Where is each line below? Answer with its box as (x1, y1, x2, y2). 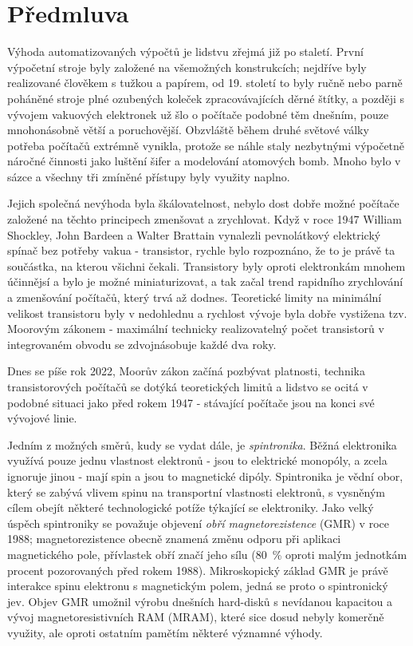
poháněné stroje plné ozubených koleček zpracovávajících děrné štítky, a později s (7, 89, 405, 106)
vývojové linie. (7, 410, 77, 426)
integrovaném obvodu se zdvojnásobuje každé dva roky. (7, 335, 277, 352)
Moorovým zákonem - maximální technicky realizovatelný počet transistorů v (7, 320, 384, 337)
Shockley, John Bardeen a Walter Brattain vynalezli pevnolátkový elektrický (7, 226, 381, 243)
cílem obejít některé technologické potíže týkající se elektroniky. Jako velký (7, 499, 374, 516)
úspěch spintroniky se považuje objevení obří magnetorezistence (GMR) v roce (7, 514, 389, 531)
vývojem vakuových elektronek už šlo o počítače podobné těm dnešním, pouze (7, 105, 389, 122)
